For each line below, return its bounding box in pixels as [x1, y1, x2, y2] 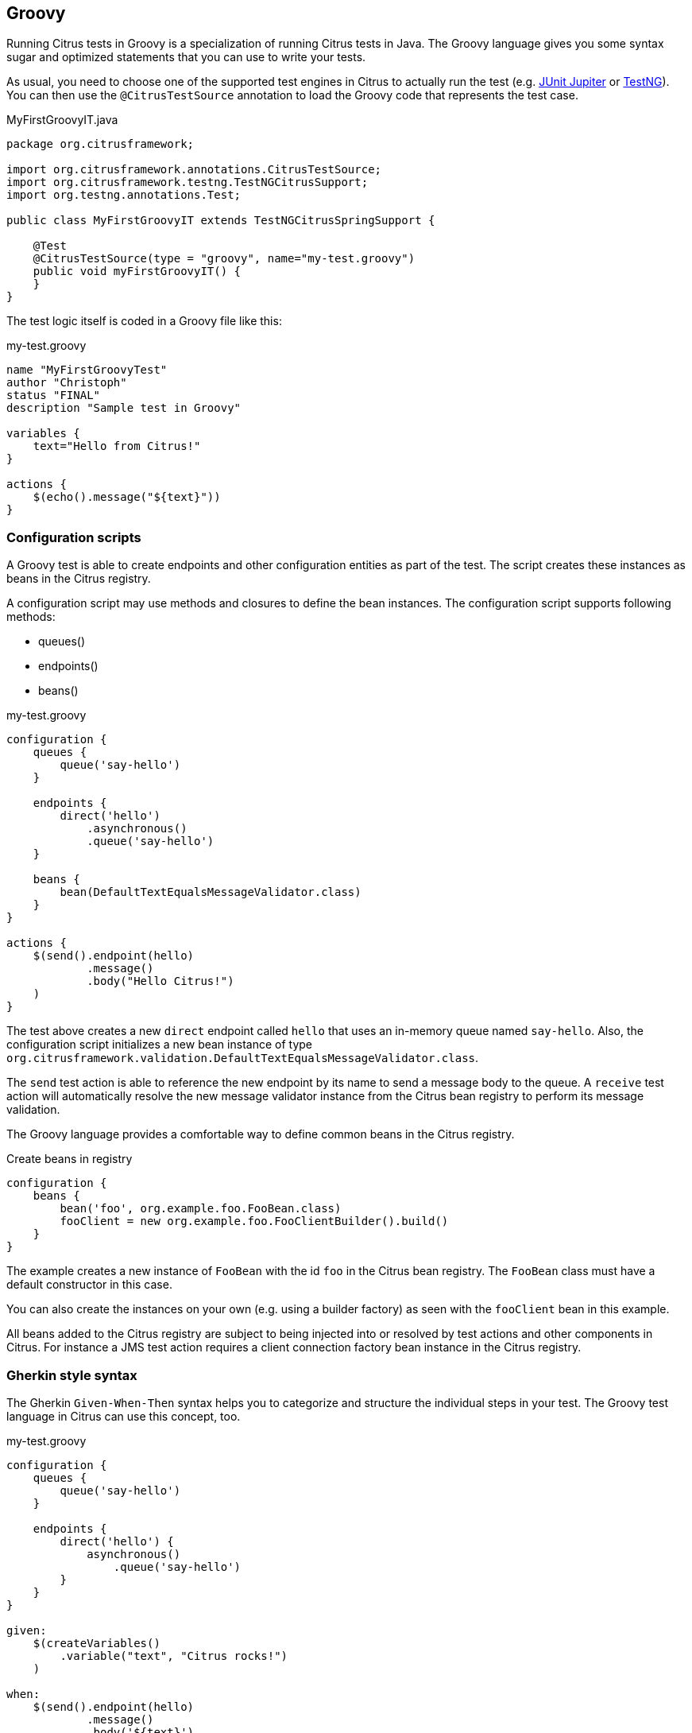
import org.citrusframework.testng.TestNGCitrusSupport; [6, 176, 369, 189]
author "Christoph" [6, 376, 127, 390]
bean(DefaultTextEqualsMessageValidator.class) [60, 886, 361, 899]
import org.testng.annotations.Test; [6, 188, 242, 202]
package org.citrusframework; [6, 138, 195, 151]
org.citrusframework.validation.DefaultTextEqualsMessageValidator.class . [6, 1051, 479, 1065]
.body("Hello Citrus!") [87, 975, 234, 988]
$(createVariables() [33, 1636, 160, 1650]
